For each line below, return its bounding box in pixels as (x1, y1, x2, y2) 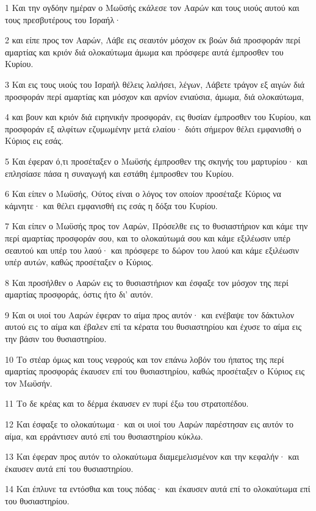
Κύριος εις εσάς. (5, 134, 63, 147)
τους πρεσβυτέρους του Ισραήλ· (5, 13, 121, 26)
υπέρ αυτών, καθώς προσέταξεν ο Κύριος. (5, 255, 154, 268)
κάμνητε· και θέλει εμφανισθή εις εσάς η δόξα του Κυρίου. (5, 199, 218, 212)
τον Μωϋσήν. (5, 376, 52, 389)
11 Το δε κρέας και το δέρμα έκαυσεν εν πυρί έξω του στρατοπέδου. (5, 397, 249, 410)
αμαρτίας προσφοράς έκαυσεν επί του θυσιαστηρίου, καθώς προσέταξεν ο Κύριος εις (5, 365, 304, 377)
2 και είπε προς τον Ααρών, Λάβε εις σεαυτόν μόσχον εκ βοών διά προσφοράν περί (5, 34, 301, 46)
